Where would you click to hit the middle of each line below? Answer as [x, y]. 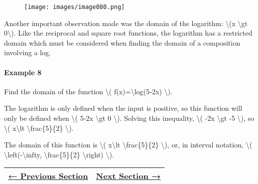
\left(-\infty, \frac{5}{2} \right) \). [59, 154]
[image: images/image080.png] [75, 7]
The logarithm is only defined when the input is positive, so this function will [123, 108]
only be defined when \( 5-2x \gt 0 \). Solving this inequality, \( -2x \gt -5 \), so [129, 118]
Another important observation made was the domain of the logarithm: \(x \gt [126, 23]
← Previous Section [48, 176]
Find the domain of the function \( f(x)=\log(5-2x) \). [88, 91]
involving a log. [28, 52]
